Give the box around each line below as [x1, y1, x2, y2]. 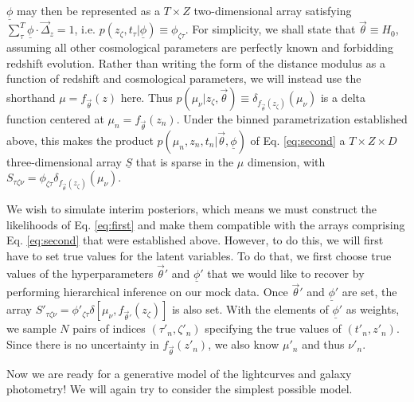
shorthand [6, 89, 56, 106]
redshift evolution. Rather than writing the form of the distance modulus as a [6, 54, 385, 71]
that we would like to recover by [207, 264, 365, 281]
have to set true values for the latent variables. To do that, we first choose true [6, 248, 392, 263]
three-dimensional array [6, 153, 122, 170]
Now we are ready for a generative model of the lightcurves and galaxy [6, 365, 352, 381]
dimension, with [247, 153, 326, 170]
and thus [302, 336, 345, 353]
